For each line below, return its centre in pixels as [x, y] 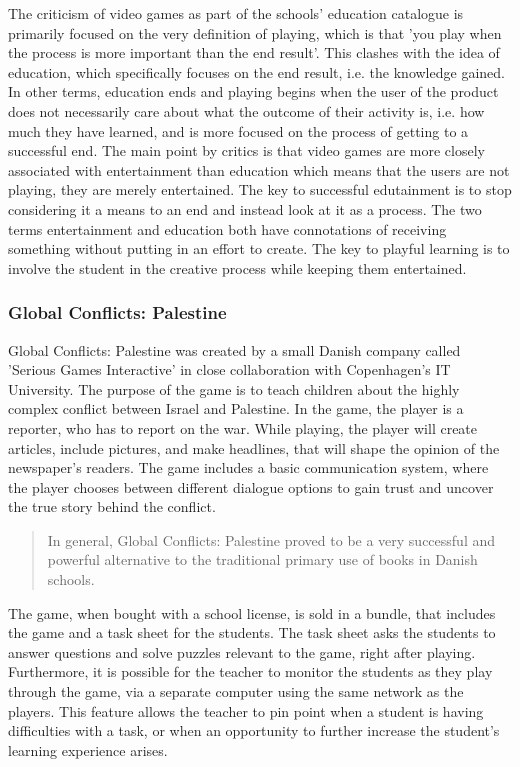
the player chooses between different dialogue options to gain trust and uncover [251, 486]
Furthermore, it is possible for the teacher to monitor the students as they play [250, 671]
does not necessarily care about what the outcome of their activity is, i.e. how [246, 110]
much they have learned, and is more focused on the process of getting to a [238, 130]
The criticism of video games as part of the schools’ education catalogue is [236, 13]
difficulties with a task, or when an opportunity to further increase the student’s [254, 730]
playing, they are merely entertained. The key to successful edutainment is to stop [260, 189]
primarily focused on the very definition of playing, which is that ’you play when [255, 32]
